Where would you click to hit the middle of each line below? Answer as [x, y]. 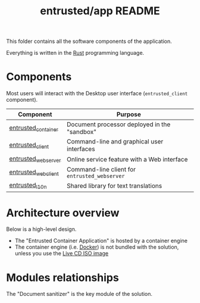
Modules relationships [62, 277]
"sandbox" [82, 132]
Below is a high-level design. [41, 229]
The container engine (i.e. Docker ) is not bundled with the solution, [97, 247]
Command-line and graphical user [115, 142]
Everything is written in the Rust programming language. [75, 53]
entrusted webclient [34, 172]
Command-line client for [101, 170]
